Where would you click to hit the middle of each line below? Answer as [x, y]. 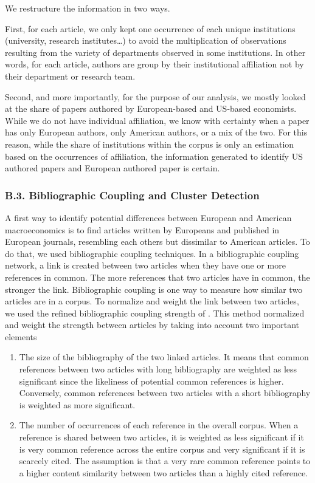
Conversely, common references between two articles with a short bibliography [165, 393]
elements [21, 336]
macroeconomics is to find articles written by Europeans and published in [142, 229]
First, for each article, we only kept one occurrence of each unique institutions [150, 28]
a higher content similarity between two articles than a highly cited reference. [164, 472]
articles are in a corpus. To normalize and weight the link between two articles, [152, 301]
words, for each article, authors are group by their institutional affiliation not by [154, 64]
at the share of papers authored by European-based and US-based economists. [151, 108]
